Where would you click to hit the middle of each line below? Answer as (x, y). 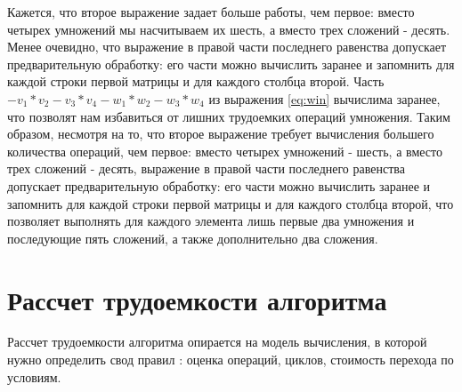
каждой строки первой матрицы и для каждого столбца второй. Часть (196, 81)
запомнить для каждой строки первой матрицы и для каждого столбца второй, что (231, 203)
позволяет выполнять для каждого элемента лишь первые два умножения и (211, 221)
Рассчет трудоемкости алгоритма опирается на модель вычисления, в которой (217, 342)
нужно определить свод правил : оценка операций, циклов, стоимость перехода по (231, 360)
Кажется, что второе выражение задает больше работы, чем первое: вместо (211, 12)
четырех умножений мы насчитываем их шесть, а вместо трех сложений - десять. (229, 29)
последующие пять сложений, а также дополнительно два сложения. (193, 238)
